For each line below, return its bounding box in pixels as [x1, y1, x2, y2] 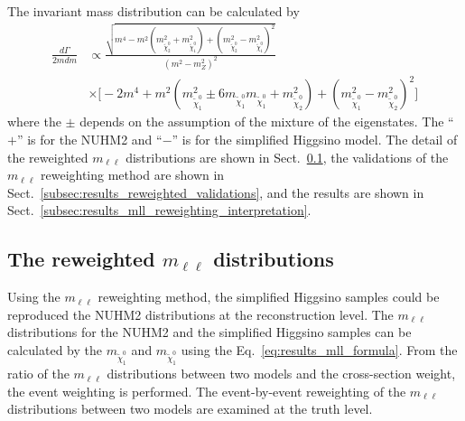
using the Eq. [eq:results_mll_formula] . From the [181, 340, 458, 359]
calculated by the [7, 340, 102, 359]
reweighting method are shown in [40, 165, 225, 184]
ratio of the [7, 364, 70, 383]
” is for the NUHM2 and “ [16, 129, 163, 148]
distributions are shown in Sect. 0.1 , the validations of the [126, 147, 449, 166]
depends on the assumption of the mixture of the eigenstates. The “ [79, 112, 454, 131]
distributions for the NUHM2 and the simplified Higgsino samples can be [7, 323, 412, 341]
